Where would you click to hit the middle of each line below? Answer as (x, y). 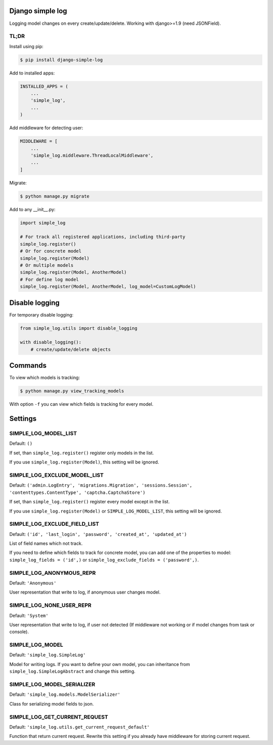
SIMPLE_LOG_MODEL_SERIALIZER (52, 684)
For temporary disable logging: (41, 315)
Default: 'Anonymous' (33, 583)
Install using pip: (27, 46)
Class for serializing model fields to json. (52, 703)
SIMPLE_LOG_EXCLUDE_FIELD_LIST (54, 524)
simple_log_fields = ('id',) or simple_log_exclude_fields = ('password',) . (104, 560)
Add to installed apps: (32, 73)
